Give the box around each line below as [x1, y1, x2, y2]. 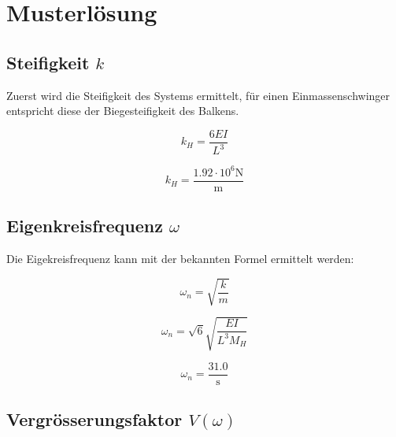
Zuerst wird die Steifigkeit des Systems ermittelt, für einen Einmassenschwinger [6, 87, 390, 103]
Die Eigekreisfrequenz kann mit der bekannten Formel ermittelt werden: [6, 250, 354, 266]
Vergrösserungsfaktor [6, 407, 183, 431]
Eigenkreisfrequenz [6, 213, 163, 238]
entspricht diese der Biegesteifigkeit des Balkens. [6, 102, 239, 119]
